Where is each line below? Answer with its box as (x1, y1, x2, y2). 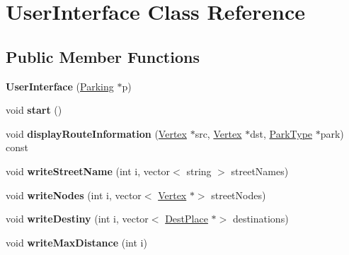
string (186, 163, 212, 178)
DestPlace (165, 211, 208, 226)
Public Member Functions (6, 45, 200, 67)
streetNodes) (211, 187, 266, 202)
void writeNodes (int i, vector (6, 187, 142, 202)
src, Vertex (195, 126, 242, 141)
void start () (6, 102, 62, 117)
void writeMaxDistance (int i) (6, 235, 147, 249)
